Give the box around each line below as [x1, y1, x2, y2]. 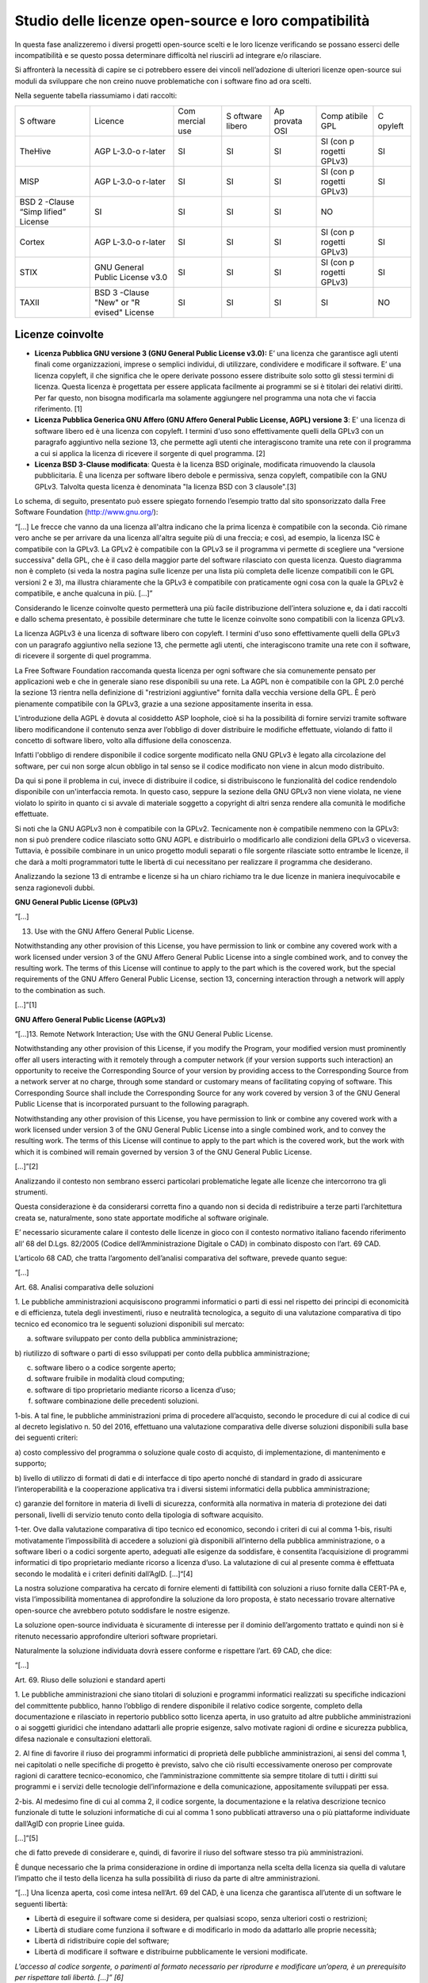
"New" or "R [94, 297, 140, 308]
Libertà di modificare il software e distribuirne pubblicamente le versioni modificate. [34, 1947, 308, 1957]
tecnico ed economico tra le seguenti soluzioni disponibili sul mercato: [14, 1319, 245, 1329]
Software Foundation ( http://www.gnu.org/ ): [14, 508, 159, 517]
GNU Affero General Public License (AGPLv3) [14, 1015, 166, 1024]
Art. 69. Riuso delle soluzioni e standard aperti [14, 1674, 166, 1685]
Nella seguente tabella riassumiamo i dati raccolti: [14, 91, 178, 101]
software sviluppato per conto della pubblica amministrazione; [34, 1333, 239, 1344]
